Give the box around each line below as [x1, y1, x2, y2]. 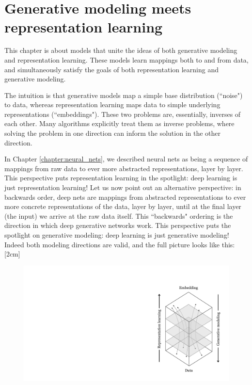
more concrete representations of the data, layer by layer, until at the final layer [4, 201, 241, 211]
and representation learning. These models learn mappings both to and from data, [4, 54, 249, 64]
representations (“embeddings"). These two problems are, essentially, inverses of [4, 109, 241, 119]
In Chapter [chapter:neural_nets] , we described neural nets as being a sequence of [4, 154, 248, 164]
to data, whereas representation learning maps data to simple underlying [4, 99, 220, 110]
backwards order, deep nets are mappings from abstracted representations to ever [4, 192, 246, 202]
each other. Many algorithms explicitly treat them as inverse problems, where [4, 118, 235, 128]
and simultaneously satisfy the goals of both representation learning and [4, 64, 219, 74]
